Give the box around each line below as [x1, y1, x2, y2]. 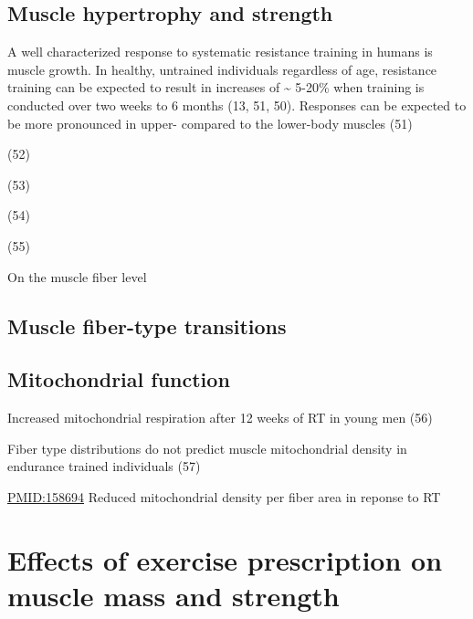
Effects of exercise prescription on [7, 540, 443, 578]
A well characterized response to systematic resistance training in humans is [7, 42, 433, 61]
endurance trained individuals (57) [7, 456, 201, 476]
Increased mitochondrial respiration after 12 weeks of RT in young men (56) [7, 408, 433, 427]
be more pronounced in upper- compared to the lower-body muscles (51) [7, 113, 413, 132]
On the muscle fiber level [7, 267, 147, 286]
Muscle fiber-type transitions [7, 311, 287, 340]
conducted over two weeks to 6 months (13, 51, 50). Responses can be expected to [7, 95, 467, 114]
